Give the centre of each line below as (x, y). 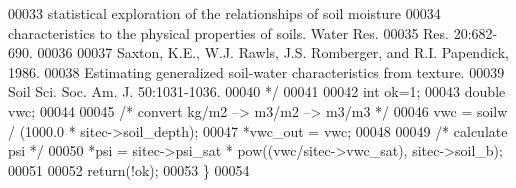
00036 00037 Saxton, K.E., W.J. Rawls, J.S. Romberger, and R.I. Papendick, (273, 52)
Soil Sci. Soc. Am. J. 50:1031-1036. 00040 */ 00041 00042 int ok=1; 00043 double (257, 91)
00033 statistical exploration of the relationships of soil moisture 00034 (224, 13)
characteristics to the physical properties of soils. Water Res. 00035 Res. (228, 32)
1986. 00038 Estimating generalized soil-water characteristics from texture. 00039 (256, 71)
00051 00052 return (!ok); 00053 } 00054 (129, 169)
